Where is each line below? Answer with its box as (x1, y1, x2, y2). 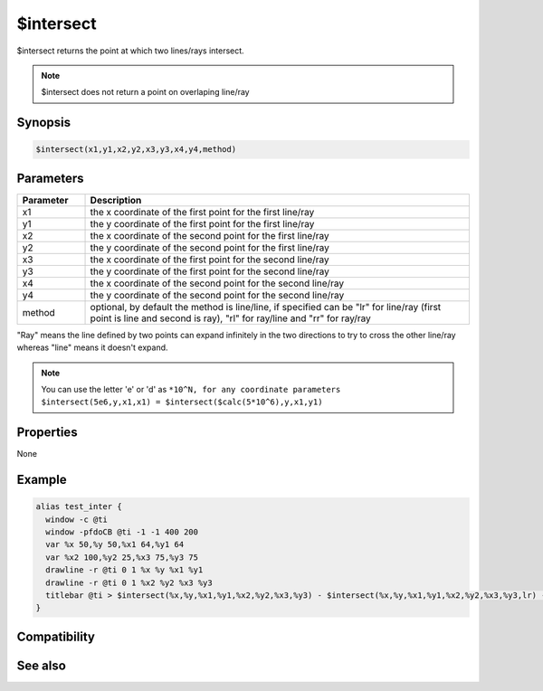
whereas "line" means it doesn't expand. (16, 342, 168, 353)
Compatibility (16, 629, 95, 644)
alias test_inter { (35, 502, 122, 512)
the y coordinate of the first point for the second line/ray (90, 265, 330, 278)
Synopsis (16, 115, 71, 130)
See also (16, 658, 67, 673)
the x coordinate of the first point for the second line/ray (90, 253, 329, 266)
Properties (16, 425, 78, 440)
